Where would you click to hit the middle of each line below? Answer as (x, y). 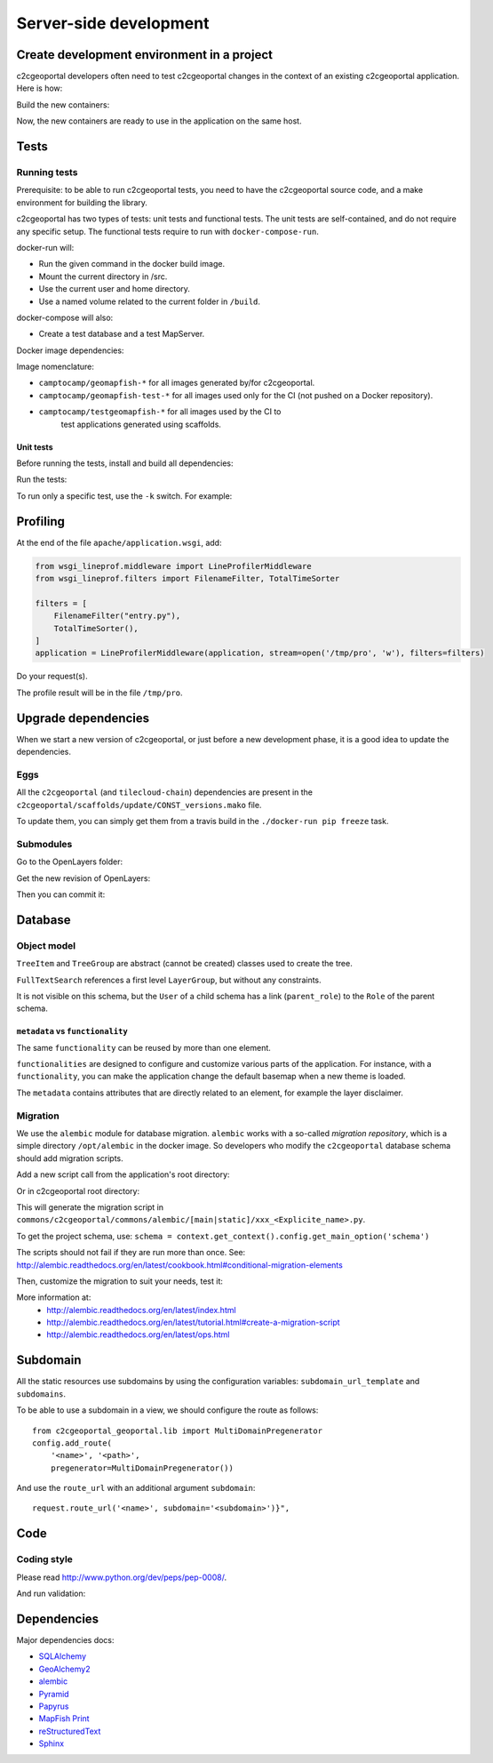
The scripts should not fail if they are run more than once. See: (131, 1253)
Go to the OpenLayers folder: (70, 861)
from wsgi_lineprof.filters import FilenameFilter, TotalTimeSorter (187, 579)
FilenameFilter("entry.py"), (117, 616)
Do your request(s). (52, 677)
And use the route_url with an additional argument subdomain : (136, 1488)
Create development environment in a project (144, 55)
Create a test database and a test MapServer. (122, 334)
